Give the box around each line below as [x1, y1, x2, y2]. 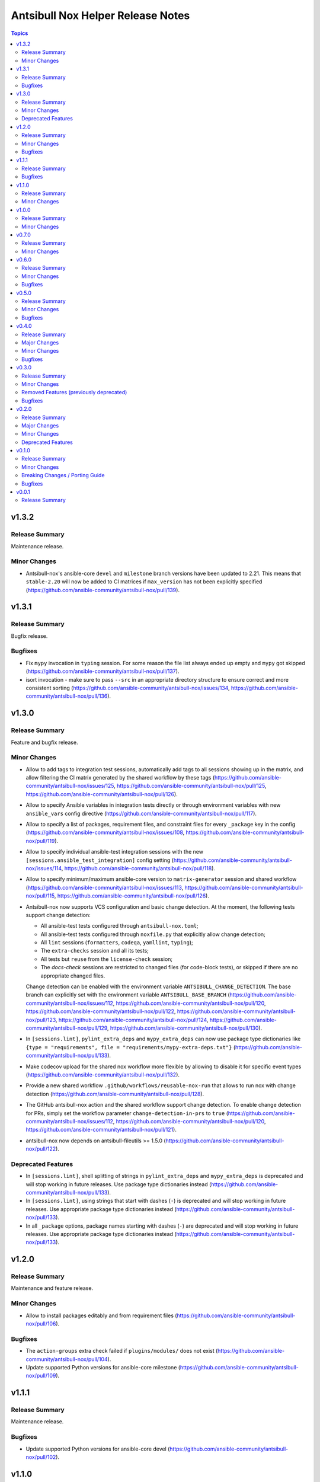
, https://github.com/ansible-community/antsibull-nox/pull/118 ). [61, 864, 216, 871]
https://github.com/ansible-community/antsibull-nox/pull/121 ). [25, 1126, 177, 1133]
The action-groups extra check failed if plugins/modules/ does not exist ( [25, 1347, 218, 1355]
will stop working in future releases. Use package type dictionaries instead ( [25, 1180, 212, 1188]
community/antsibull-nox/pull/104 [25, 1355, 108, 1363]
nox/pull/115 [25, 892, 55, 899]
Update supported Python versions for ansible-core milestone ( [25, 1363, 181, 1371]
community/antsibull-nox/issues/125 [25, 782, 114, 790]
